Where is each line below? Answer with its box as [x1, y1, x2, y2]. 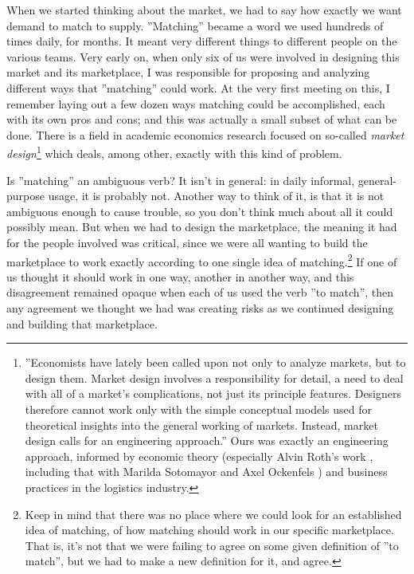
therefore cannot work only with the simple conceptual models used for [25, 400, 372, 417]
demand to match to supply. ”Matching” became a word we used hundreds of [6, 17, 384, 33]
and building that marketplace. [6, 315, 158, 332]
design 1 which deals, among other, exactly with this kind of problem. [6, 143, 342, 161]
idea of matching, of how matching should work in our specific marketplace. [25, 521, 394, 538]
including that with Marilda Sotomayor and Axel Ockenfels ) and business [25, 463, 388, 480]
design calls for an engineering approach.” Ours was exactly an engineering [25, 432, 389, 449]
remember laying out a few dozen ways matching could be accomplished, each [6, 95, 385, 112]
